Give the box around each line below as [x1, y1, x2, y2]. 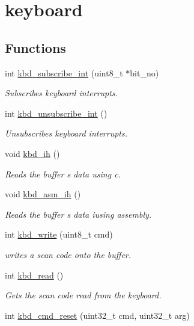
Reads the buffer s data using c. [5, 167, 121, 180]
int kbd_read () [5, 268, 64, 281]
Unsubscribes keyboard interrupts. [5, 127, 128, 140]
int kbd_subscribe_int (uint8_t [5, 66, 123, 79]
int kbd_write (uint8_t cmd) [5, 228, 113, 241]
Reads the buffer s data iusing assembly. [5, 208, 152, 220]
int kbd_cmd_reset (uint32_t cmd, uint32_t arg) [5, 309, 190, 321]
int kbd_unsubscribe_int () [5, 106, 108, 119]
